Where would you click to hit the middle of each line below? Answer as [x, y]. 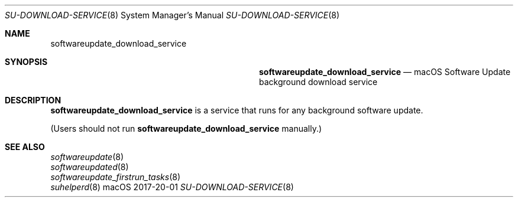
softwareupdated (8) [90, 167]
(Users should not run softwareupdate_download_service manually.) [186, 128]
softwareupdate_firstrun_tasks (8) [116, 177]
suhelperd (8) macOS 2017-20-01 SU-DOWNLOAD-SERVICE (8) [172, 187]
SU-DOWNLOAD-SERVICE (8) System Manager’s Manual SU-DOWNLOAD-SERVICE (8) [172, 15]
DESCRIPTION [33, 100]
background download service [318, 82]
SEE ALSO [25, 147]
